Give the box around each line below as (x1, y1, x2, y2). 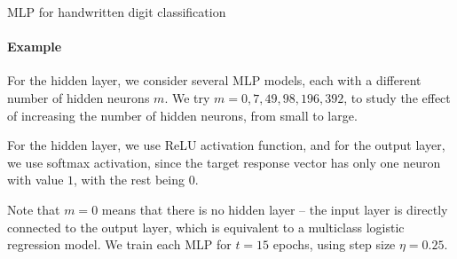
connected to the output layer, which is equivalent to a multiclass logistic (7, 217, 405, 236)
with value (7, 170, 64, 189)
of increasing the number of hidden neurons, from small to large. (7, 106, 358, 124)
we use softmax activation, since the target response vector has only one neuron (7, 153, 441, 171)
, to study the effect (343, 88, 451, 106)
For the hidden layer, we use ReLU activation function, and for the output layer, (7, 136, 445, 154)
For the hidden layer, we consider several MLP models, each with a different (7, 71, 422, 90)
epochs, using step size (272, 235, 396, 254)
